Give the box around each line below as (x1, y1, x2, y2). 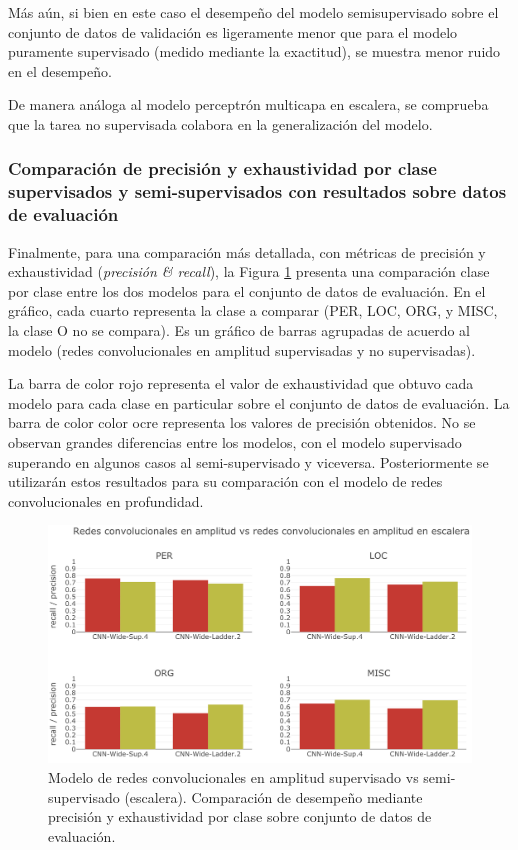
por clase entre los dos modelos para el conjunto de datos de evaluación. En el (8, 280, 486, 301)
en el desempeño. (8, 60, 112, 81)
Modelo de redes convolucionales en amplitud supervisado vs (48, 767, 419, 788)
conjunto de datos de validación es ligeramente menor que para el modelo (8, 21, 458, 42)
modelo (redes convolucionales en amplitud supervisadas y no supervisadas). (8, 339, 476, 360)
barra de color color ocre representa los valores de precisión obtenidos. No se (8, 412, 476, 433)
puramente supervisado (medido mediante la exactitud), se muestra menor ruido (8, 41, 501, 62)
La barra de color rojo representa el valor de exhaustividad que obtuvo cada (8, 373, 474, 394)
